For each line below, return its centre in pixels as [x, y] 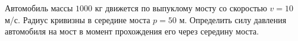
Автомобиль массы [39, 8]
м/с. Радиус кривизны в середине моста [78, 19]
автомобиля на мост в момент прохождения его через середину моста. [132, 31]
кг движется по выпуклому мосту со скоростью [181, 8]
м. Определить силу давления [233, 19]
